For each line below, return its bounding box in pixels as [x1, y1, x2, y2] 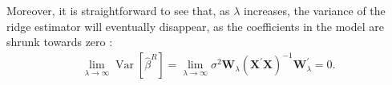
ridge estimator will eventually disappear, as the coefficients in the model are [6, 17, 384, 34]
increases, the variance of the [244, 2, 386, 18]
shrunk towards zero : [6, 33, 113, 50]
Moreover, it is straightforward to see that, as [6, 2, 230, 18]
